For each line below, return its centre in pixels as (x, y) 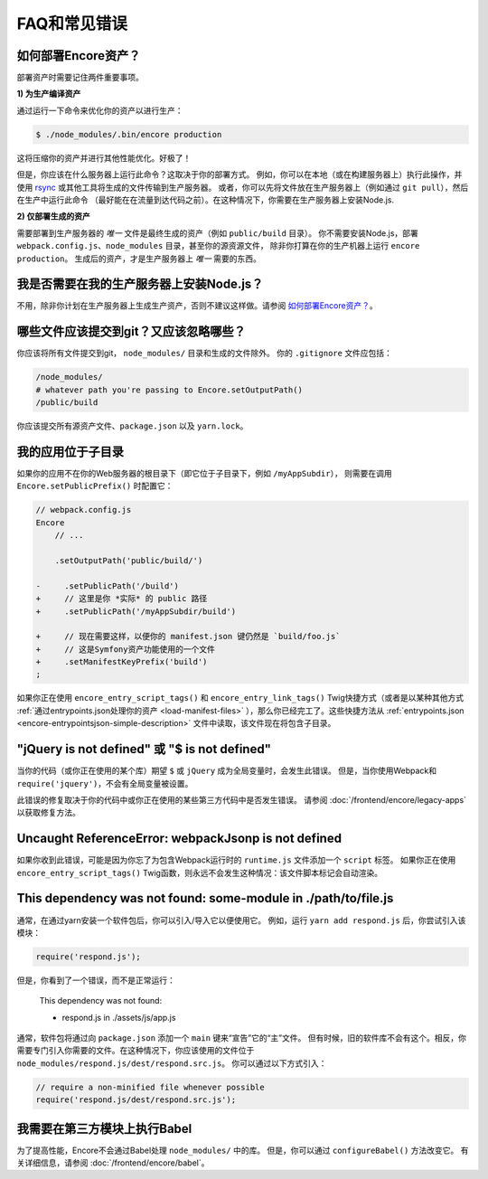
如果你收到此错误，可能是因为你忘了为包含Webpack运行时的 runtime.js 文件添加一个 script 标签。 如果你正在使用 (236, 860)
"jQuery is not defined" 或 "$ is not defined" (144, 749)
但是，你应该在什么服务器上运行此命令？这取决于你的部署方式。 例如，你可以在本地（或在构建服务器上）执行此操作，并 (239, 174)
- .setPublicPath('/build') (108, 586)
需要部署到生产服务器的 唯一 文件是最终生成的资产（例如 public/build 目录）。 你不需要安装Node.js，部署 (218, 233)
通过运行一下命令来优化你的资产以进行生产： (100, 110)
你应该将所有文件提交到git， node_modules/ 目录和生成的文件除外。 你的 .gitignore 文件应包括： (205, 354)
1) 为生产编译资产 (49, 94)
